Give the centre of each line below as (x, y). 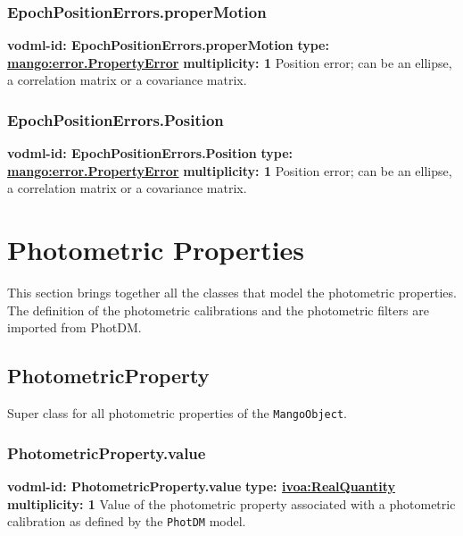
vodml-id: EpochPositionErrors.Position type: (150, 153)
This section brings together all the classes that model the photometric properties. (232, 293)
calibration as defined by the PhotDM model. (127, 521)
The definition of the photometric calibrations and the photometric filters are (218, 310)
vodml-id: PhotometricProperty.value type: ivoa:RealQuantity (201, 486)
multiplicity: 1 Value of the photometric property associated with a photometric (231, 503)
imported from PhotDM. (74, 327)
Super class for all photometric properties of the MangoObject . (177, 413)
